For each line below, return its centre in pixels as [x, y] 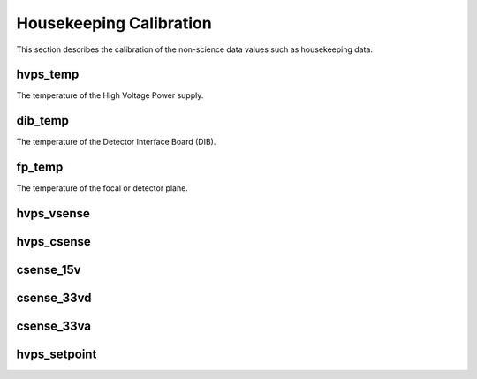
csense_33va [54, 326]
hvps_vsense [53, 213]
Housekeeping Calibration [114, 23]
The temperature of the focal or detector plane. [102, 188]
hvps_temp [48, 75]
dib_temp [43, 121]
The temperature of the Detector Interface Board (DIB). [116, 142]
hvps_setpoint [57, 355]
